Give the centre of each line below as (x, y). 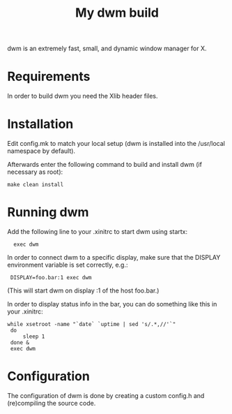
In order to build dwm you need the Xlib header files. (83, 96)
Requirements (49, 76)
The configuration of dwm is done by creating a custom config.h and (106, 395)
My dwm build (117, 13)
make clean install (36, 185)
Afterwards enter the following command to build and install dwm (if (105, 165)
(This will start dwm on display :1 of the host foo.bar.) (83, 290)
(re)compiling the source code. (52, 403)
